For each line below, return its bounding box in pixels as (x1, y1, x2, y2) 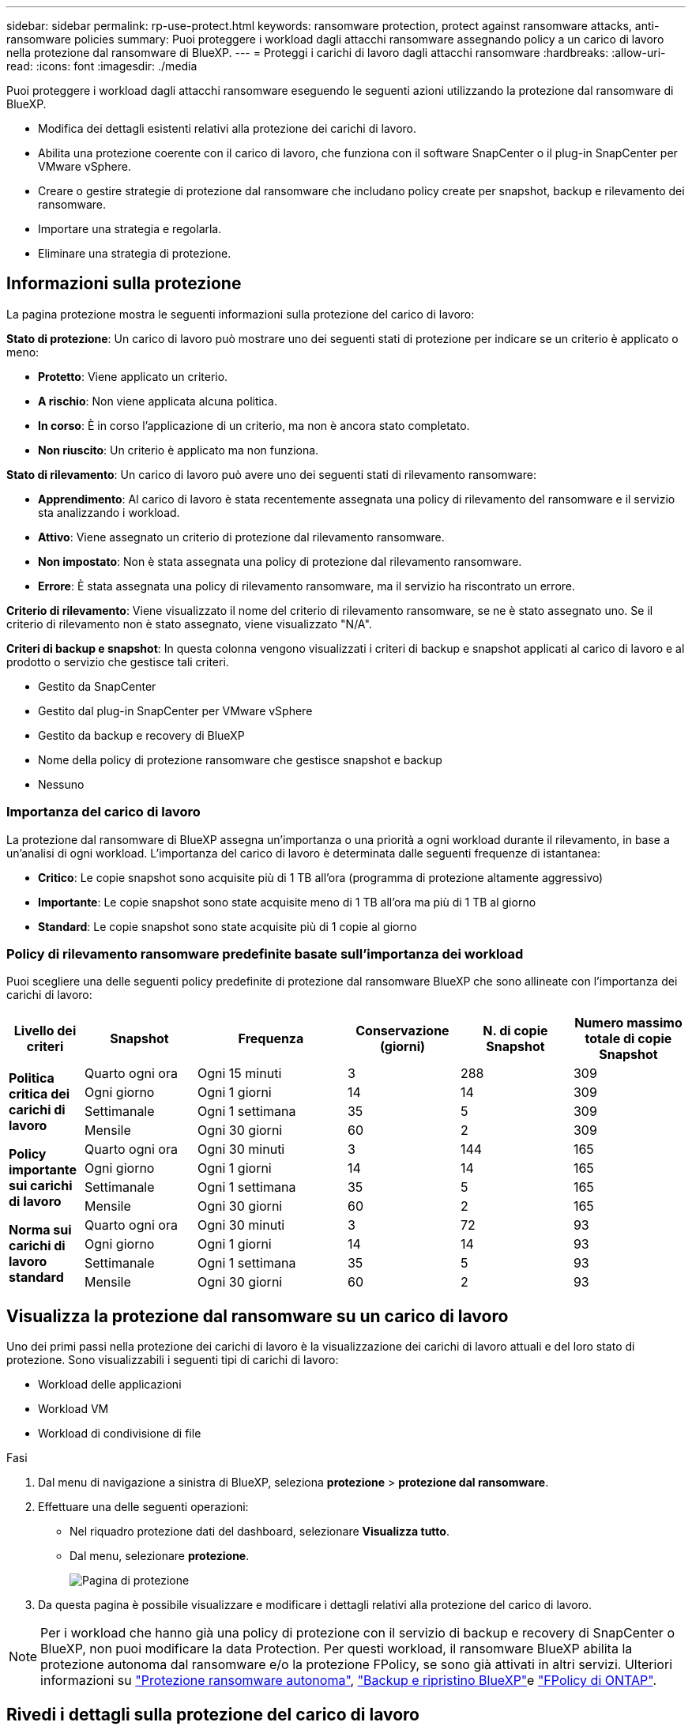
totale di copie (585, 1031, 672, 1047)
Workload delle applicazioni (38, 1377, 182, 1392)
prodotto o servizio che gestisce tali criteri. (6, 654, 229, 669)
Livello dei (13, 1023, 77, 1039)
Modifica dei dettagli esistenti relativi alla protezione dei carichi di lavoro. (38, 122, 417, 135)
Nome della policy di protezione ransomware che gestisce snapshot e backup (38, 752, 442, 767)
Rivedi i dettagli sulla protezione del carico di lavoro (6, 1704, 420, 1724)
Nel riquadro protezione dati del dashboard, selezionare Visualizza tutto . (70, 1524, 449, 1539)
